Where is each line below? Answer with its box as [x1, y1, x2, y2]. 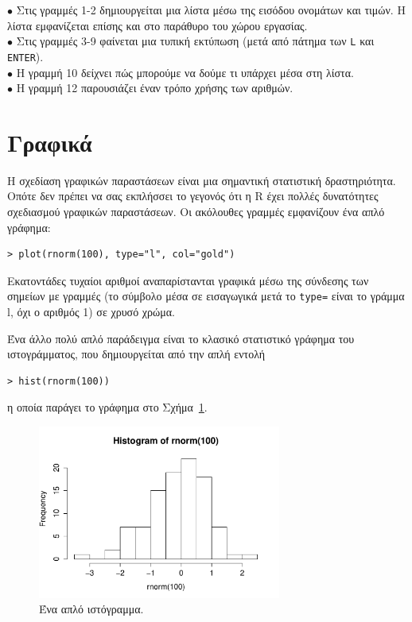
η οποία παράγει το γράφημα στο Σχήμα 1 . [7, 399, 208, 415]
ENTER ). [7, 48, 44, 64]
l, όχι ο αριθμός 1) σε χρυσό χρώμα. [7, 303, 175, 320]
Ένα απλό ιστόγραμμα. [39, 601, 144, 617]
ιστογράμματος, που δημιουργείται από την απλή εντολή [7, 346, 266, 362]
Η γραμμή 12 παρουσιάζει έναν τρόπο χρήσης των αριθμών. [16, 79, 293, 96]
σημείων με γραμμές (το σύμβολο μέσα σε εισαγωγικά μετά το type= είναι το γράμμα [7, 288, 405, 304]
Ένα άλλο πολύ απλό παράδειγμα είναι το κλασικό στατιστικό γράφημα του [7, 330, 355, 346]
